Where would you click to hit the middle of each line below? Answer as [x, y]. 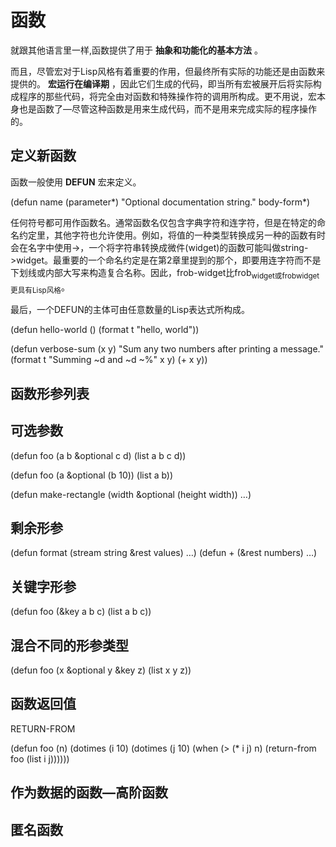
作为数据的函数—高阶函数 [89, 792]
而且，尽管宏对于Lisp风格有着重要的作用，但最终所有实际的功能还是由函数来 [168, 71]
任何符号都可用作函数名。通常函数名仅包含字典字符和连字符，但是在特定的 [163, 222]
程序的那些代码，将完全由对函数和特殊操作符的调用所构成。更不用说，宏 [167, 96]
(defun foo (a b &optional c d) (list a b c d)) [98, 455]
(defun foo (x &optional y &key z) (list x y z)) [101, 670]
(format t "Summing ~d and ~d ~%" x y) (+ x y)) [109, 360]
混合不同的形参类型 [69, 645]
